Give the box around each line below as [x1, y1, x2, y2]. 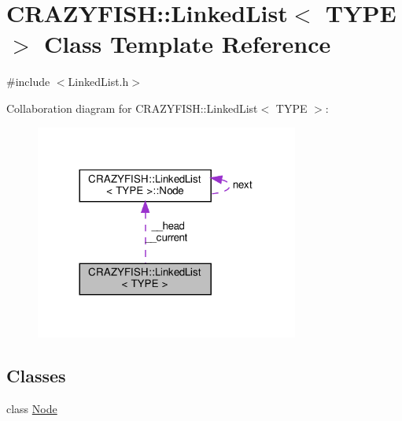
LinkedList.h [68, 73, 129, 90]
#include [6, 73, 50, 90]
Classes [6, 363, 66, 388]
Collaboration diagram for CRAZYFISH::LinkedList [6, 99, 258, 116]
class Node [6, 400, 57, 416]
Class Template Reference [44, 28, 331, 60]
